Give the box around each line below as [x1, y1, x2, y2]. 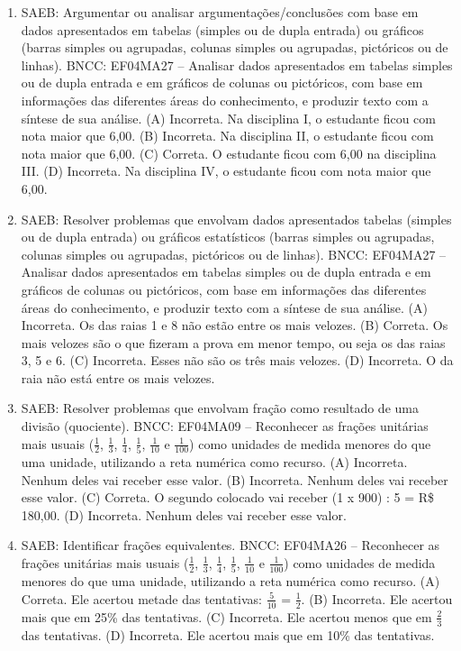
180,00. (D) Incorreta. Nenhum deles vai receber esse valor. [21, 505, 347, 524]
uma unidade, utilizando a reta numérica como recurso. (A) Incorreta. [21, 452, 408, 471]
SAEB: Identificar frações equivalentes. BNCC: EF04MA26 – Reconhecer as [21, 536, 440, 555]
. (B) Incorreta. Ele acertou [301, 589, 453, 608]
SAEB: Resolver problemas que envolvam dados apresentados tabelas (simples [21, 209, 452, 228]
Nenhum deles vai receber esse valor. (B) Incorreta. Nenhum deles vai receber [21, 470, 448, 489]
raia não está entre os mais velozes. [21, 368, 215, 387]
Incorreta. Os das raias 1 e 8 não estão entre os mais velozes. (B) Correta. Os [21, 316, 448, 335]
